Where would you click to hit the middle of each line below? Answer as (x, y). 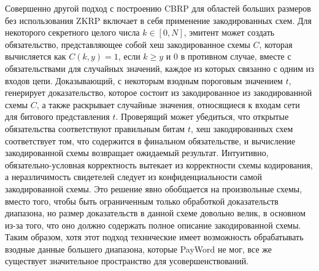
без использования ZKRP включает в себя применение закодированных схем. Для (158, 20)
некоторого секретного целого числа (72, 32)
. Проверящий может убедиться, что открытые (202, 116)
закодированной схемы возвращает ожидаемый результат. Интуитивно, (137, 153)
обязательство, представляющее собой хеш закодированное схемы (128, 44)
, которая (276, 44)
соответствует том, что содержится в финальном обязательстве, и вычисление (150, 140)
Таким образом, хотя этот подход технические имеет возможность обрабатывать (154, 237)
